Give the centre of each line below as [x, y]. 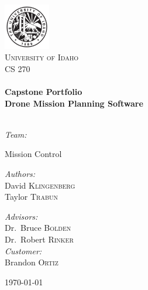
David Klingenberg [40, 185]
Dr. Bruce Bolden [38, 228]
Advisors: [21, 216]
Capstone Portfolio [44, 91]
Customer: [23, 250]
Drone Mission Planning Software [74, 103]
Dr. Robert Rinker [39, 239]
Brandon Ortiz [32, 262]
